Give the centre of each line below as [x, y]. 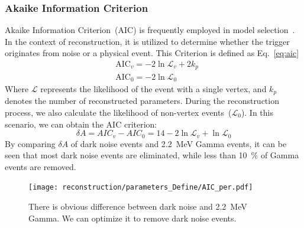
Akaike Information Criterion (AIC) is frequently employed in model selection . [150, 30]
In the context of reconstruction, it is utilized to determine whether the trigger [147, 41]
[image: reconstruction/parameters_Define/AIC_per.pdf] [141, 188]
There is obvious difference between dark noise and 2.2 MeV [138, 206]
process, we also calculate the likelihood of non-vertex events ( [118, 113]
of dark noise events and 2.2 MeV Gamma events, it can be [179, 143]
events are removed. [41, 166]
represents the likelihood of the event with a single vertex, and [153, 88]
